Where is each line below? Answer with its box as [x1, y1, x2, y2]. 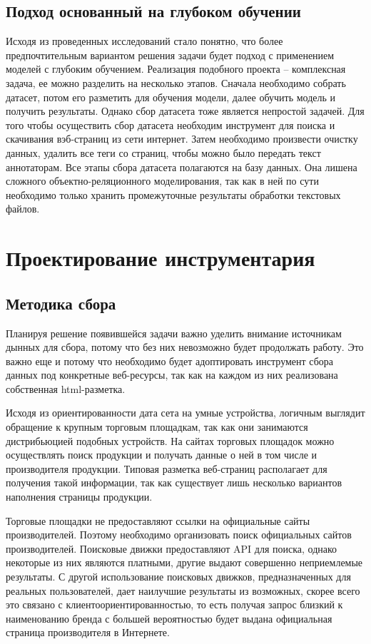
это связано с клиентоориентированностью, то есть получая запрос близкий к [6, 597, 343, 612]
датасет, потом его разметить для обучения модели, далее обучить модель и [6, 89, 336, 104]
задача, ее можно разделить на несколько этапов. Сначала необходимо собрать [6, 75, 346, 90]
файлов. [6, 201, 40, 216]
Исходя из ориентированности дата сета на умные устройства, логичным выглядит [6, 405, 365, 420]
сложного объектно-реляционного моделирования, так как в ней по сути [6, 173, 319, 188]
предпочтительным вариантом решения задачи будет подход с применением [6, 47, 335, 62]
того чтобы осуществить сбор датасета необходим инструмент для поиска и [6, 117, 335, 132]
